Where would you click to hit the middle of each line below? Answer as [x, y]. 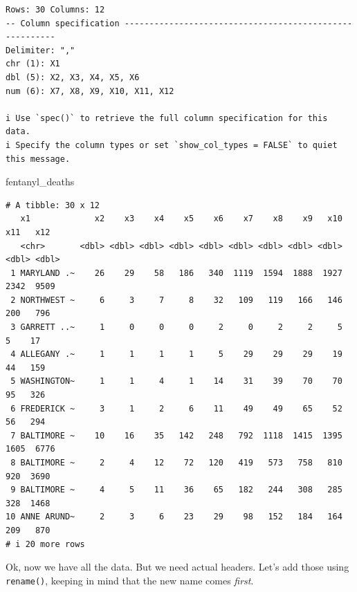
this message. [38, 159]
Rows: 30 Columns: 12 [55, 10]
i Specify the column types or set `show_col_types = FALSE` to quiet [172, 145]
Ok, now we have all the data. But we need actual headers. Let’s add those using [177, 567]
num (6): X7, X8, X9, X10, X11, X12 [90, 91]
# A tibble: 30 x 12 [53, 205]
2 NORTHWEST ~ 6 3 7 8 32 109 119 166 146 [176, 300]
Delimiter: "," [40, 50]
